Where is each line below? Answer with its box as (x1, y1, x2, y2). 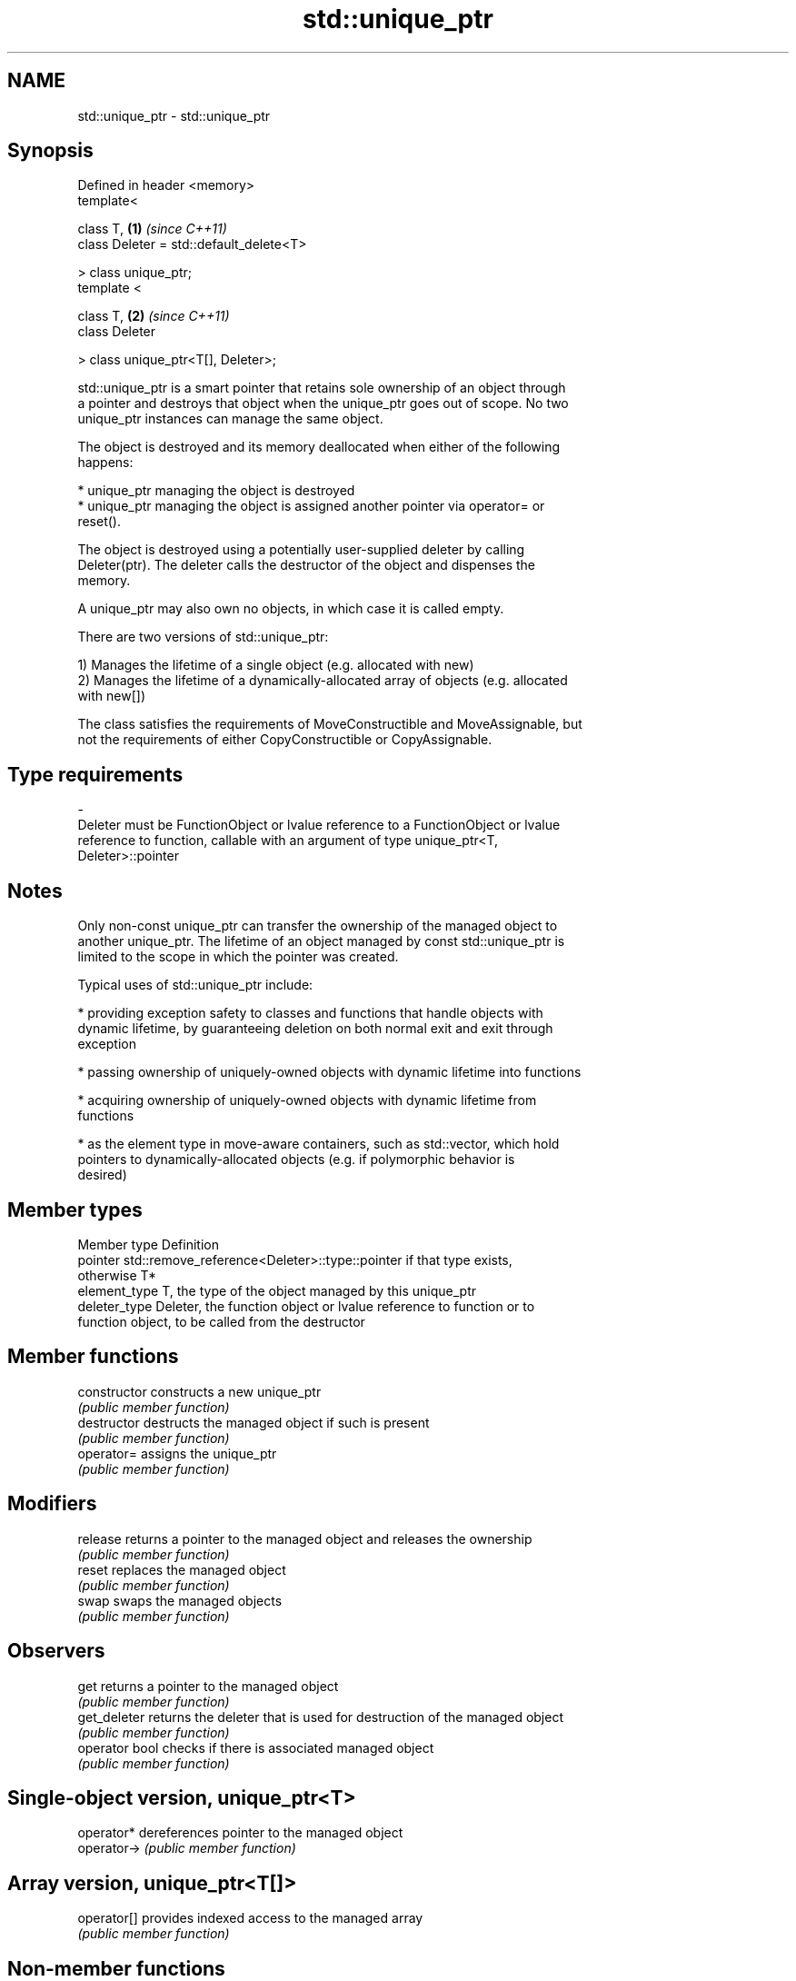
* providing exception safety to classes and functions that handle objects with (77, 1005, 543, 1021)
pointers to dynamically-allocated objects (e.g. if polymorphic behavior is (77, 1151, 515, 1168)
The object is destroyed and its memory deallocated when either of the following (77, 439, 561, 455)
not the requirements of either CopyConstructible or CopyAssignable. (77, 732, 493, 748)
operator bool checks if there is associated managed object (77, 1739, 434, 1756)
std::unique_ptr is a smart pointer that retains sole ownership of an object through (77, 380, 566, 396)
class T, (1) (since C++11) (77, 221, 227, 237)
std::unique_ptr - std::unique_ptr (77, 107, 271, 124)
